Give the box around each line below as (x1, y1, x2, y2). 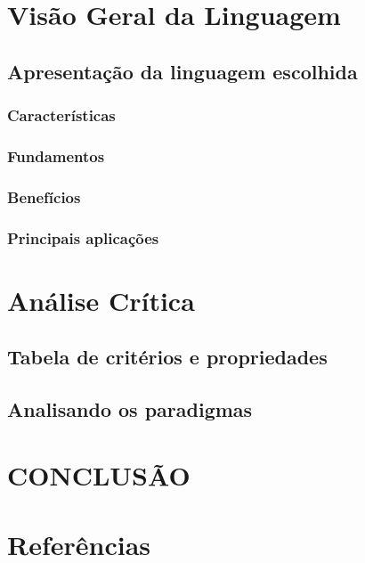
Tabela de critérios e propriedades (7, 343, 328, 371)
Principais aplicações (7, 226, 159, 249)
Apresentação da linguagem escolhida (7, 57, 358, 85)
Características (7, 104, 116, 126)
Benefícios (7, 185, 81, 208)
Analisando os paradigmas (7, 396, 253, 423)
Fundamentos (7, 144, 105, 167)
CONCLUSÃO (7, 456, 191, 493)
